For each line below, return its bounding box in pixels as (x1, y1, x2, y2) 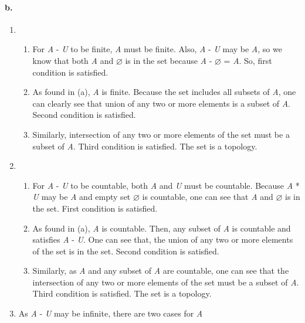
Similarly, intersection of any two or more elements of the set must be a (32, 128, 290, 140)
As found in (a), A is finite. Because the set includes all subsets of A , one (32, 86, 296, 98)
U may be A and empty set (32, 191, 131, 203)
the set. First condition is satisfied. (32, 202, 158, 214)
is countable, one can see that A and (142, 191, 273, 203)
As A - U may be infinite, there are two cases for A (18, 307, 203, 319)
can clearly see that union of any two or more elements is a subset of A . (32, 97, 291, 109)
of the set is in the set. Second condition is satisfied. (32, 244, 219, 257)
